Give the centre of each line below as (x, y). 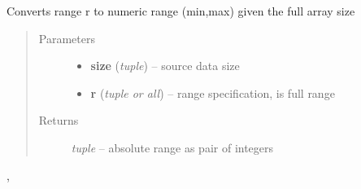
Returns (59, 120)
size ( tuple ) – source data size (165, 66)
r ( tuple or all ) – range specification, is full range (213, 92)
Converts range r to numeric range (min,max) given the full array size (181, 11)
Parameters (67, 38)
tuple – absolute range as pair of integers (172, 147)
